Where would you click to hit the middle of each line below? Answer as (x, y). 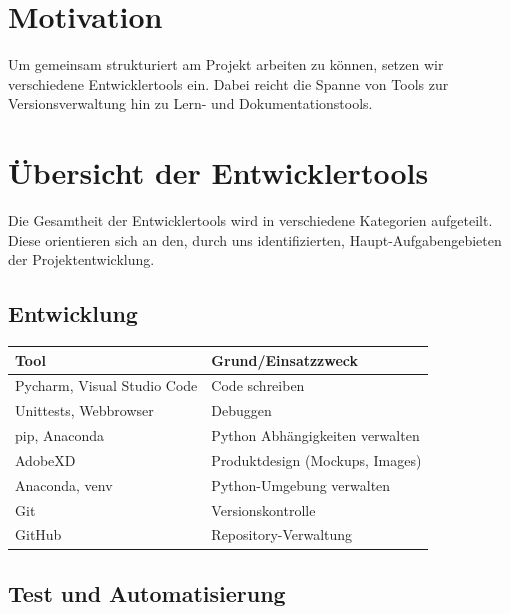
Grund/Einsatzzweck (285, 359)
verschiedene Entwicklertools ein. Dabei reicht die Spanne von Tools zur (228, 83)
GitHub (38, 534)
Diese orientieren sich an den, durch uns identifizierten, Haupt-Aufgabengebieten (255, 239)
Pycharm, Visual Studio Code (106, 385)
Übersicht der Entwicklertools (218, 172)
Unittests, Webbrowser (84, 410)
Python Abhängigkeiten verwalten (315, 435)
